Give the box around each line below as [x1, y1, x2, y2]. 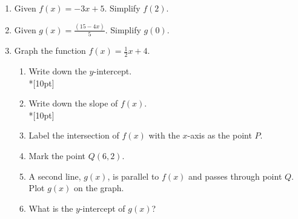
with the [148, 129, 180, 142]
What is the [28, 201, 73, 214]
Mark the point [28, 149, 85, 162]
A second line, [28, 169, 81, 182]
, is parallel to [107, 169, 159, 182]
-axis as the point [187, 129, 252, 142]
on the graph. [73, 181, 124, 194]
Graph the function [14, 44, 86, 57]
